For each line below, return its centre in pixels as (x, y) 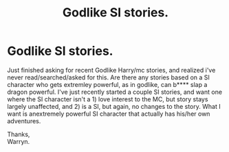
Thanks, (19, 134)
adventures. (24, 121)
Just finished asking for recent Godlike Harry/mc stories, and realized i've (111, 70)
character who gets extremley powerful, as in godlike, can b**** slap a (107, 84)
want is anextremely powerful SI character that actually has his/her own (109, 114)
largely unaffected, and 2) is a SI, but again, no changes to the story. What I (114, 106)
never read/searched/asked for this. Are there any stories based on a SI (108, 77)
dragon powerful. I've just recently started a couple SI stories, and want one (115, 92)
